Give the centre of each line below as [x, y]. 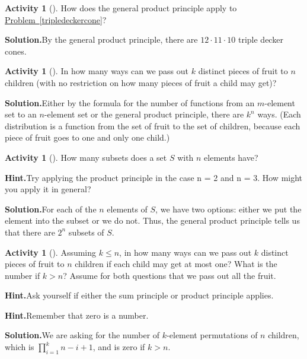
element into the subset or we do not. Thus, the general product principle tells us [152, 220]
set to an [21, 114]
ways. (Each [279, 114]
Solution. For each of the [51, 209]
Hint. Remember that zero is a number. [77, 315]
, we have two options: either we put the [228, 209]
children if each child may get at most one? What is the [176, 264]
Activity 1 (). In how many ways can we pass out [97, 71]
